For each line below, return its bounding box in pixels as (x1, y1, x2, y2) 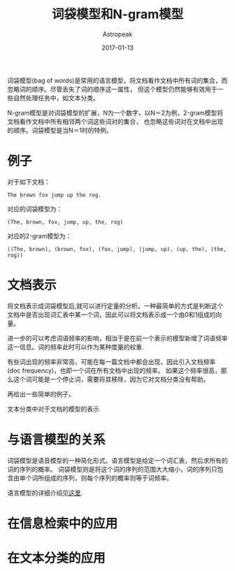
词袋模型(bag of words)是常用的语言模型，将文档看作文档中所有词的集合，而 (7, 76, 228, 85)
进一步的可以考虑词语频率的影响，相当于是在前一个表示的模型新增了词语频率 (7, 333, 228, 342)
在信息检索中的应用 (7, 515, 118, 531)
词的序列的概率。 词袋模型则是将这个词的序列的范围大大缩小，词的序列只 (7, 465, 218, 473)
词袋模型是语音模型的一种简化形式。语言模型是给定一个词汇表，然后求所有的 (7, 456, 228, 465)
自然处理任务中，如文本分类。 (13, 94, 99, 102)
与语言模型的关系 (7, 432, 106, 447)
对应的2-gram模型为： (7, 231, 72, 240)
